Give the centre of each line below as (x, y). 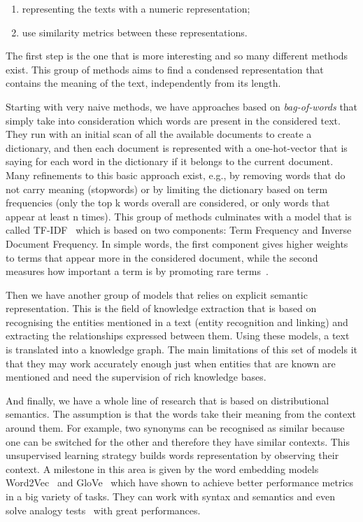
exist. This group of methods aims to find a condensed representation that (165, 69)
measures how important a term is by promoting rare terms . (137, 271)
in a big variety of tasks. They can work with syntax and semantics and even (170, 496)
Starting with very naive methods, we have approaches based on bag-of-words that (182, 106)
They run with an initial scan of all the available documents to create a (159, 134)
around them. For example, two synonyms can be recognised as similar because (175, 428)
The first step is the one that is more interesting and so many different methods (177, 56)
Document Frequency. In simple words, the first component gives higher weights (177, 243)
